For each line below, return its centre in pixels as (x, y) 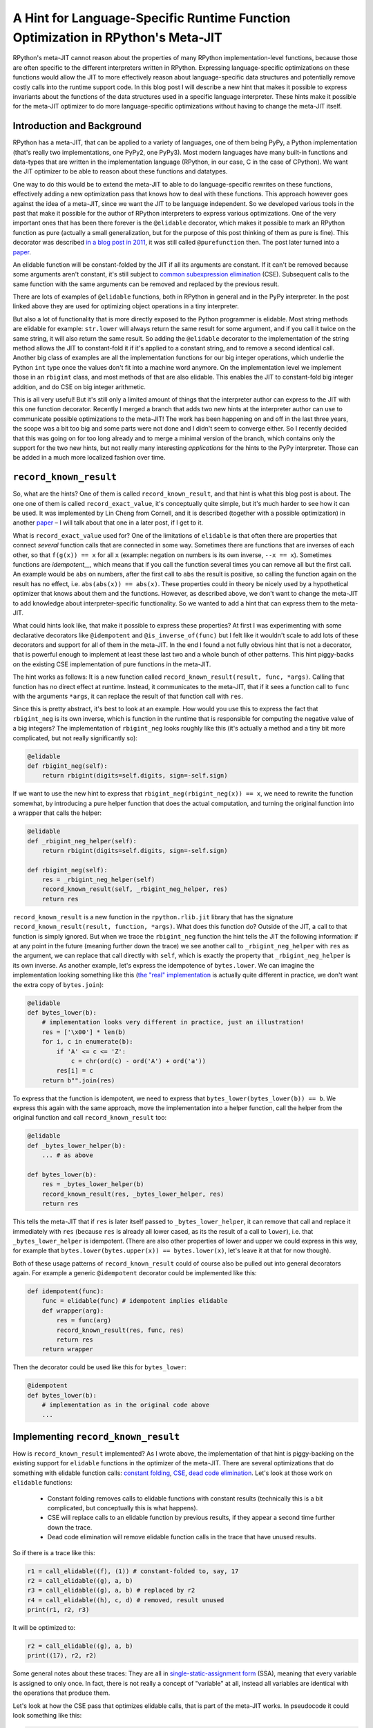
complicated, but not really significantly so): (75, 738)
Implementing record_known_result (96, 1437)
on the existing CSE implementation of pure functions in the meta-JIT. (112, 664)
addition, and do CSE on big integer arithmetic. (79, 386)
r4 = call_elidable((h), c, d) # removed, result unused (126, 1600)
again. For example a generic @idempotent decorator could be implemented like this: (135, 1273)
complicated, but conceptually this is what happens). (123, 1508)
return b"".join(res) (78, 1080)
